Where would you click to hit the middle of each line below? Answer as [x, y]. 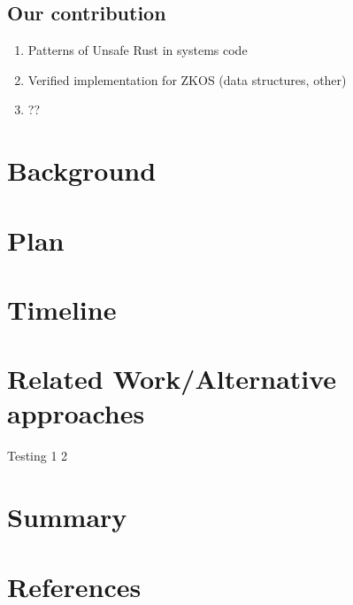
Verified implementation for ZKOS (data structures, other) [187, 79]
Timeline [62, 309]
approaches [76, 413]
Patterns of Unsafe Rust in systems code [138, 50]
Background [82, 171]
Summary [67, 517]
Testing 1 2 [38, 456]
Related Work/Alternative [172, 379]
